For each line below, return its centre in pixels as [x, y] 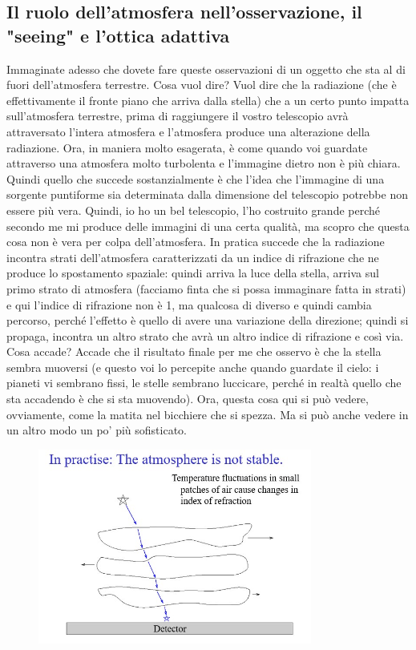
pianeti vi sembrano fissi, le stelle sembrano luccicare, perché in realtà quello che [204, 383]
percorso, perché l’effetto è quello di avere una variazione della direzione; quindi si [208, 320]
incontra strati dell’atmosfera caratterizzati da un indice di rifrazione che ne [193, 257]
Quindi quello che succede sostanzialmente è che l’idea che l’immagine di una [196, 178]
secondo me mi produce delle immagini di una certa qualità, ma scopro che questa [208, 226]
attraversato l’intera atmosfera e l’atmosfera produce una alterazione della [188, 131]
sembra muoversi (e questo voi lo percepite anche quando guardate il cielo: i [193, 367]
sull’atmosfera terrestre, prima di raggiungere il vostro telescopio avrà [178, 116]
